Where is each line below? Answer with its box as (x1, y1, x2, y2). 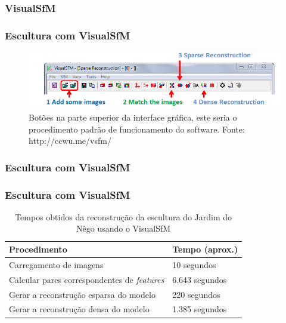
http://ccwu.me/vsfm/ (29, 134, 111, 147)
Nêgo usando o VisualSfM (76, 222, 171, 235)
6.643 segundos (172, 273, 227, 285)
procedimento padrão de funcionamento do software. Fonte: (29, 122, 245, 135)
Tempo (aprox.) (172, 243, 238, 256)
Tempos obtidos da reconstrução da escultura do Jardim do (15, 210, 232, 223)
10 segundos (172, 258, 216, 270)
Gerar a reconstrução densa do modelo (9, 303, 150, 315)
